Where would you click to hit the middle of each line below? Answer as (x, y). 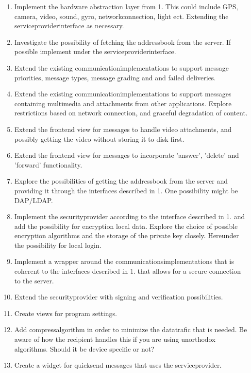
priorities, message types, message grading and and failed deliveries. (115, 77)
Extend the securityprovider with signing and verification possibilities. (119, 297)
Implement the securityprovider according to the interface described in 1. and (130, 216)
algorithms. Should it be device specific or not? (84, 348)
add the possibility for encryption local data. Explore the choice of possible (126, 226)
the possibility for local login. (58, 245)
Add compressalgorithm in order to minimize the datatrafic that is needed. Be (131, 329)
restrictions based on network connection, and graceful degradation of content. (131, 113)
